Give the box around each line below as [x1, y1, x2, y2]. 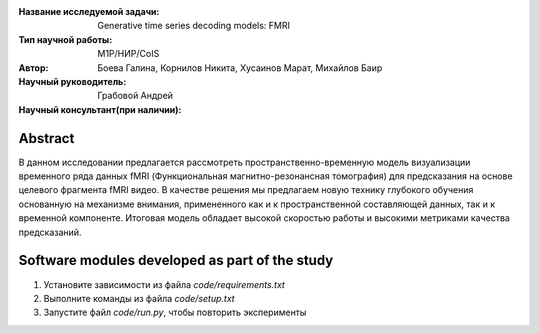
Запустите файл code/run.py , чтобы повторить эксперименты [43, 306, 307, 319]
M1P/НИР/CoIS [97, 48, 160, 60]
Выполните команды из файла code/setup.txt [43, 292, 235, 304]
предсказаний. [18, 226, 82, 238]
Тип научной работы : [18, 33, 113, 45]
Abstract [18, 130, 75, 147]
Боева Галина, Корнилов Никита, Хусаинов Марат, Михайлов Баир [97, 61, 383, 74]
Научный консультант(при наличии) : [18, 103, 182, 115]
